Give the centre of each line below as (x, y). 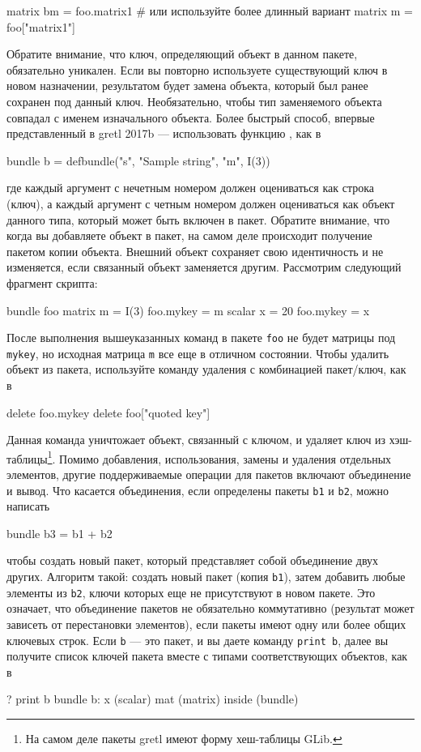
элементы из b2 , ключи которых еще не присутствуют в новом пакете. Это (191, 592)
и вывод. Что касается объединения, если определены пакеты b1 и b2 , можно (198, 490)
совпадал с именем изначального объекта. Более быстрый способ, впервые (191, 117)
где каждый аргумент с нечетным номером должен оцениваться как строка (191, 188)
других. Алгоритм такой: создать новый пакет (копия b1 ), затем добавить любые (206, 577)
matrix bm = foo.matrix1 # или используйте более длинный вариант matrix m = (210, 11)
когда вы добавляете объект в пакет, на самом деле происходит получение (189, 235)
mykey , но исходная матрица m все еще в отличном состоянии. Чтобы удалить (198, 353)
